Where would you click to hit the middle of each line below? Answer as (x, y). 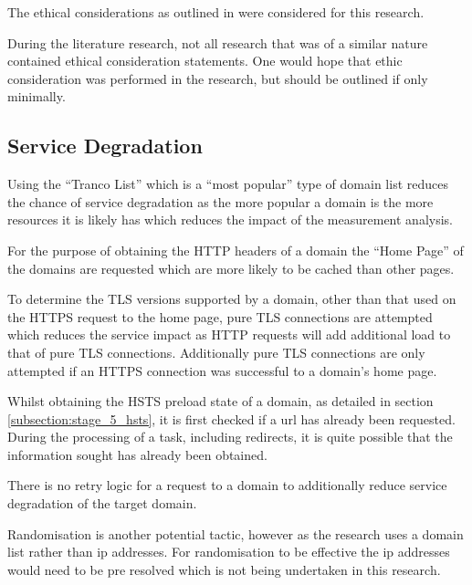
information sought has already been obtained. (137, 454)
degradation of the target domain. (102, 503)
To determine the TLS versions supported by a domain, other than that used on (232, 299)
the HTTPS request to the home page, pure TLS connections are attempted (220, 316)
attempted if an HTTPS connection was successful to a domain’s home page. (222, 370)
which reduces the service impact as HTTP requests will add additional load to (229, 334)
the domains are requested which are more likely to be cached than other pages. (231, 268)
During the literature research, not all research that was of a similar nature (218, 42)
